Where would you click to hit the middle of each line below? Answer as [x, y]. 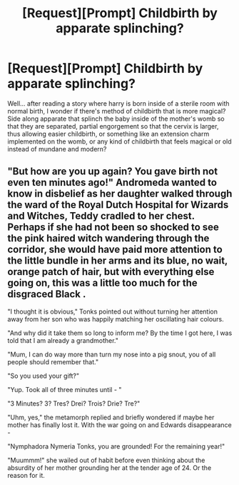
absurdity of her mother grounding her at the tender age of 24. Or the [110, 467]
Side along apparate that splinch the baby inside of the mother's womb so [116, 119]
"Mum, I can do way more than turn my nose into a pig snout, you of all [112, 354]
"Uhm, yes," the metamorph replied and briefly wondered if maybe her [111, 417]
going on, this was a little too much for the [102, 283]
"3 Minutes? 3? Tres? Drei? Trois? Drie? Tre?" [74, 403]
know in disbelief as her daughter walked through [120, 194]
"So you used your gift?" [44, 376]
